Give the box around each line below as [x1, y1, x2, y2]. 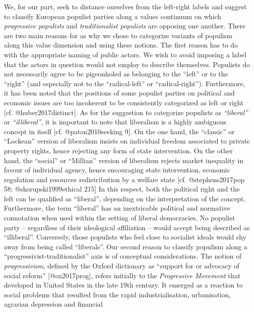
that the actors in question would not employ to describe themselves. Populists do [4, 59, 250, 69]
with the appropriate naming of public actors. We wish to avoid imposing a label [4, 49, 247, 59]
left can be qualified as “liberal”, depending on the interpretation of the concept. [4, 193, 246, 203]
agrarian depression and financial [4, 299, 103, 309]
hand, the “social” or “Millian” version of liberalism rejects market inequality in [4, 155, 243, 165]
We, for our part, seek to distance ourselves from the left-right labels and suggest [4, 1, 247, 11]
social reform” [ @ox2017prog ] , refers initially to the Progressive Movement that [4, 270, 241, 280]
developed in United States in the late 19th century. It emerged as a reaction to [4, 280, 243, 290]
